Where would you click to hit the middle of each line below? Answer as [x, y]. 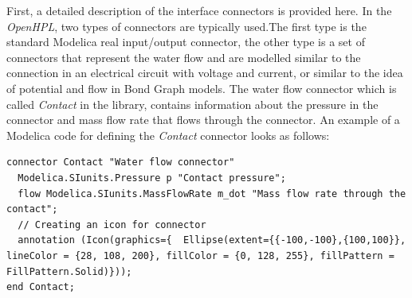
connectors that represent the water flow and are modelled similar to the [184, 57]
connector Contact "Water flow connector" [121, 163]
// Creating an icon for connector [112, 224]
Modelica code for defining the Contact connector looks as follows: [168, 135]
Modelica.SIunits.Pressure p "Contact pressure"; [152, 178]
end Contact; [41, 287]
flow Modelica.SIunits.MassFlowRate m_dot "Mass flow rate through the [212, 194]
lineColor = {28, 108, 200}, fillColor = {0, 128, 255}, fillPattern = [200, 255]
